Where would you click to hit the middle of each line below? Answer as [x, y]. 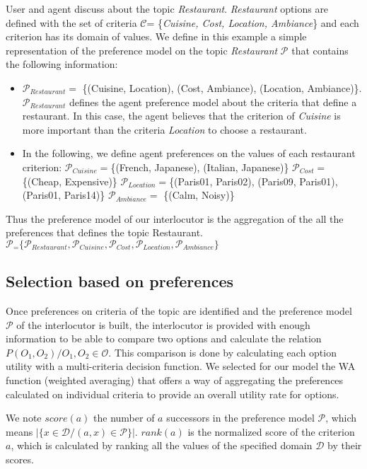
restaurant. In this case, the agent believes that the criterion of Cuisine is [181, 116]
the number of [124, 418]
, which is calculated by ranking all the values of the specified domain [162, 445]
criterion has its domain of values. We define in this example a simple [156, 36]
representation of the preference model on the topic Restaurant [142, 50]
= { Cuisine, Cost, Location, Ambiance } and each [253, 22]
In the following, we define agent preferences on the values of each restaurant [189, 153]
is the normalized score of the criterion [271, 431]
